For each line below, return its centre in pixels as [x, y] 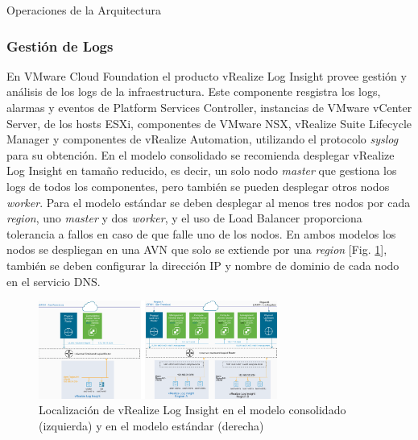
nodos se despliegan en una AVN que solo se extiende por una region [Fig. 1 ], [197, 249]
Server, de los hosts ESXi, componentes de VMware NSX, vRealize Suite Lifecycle [209, 123]
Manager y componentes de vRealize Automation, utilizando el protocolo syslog [203, 139]
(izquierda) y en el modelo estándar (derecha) [151, 425]
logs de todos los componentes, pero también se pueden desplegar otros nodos [198, 186]
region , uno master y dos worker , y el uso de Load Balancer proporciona [184, 218]
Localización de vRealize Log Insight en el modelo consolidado [192, 410]
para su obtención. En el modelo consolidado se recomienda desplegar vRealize [201, 154]
